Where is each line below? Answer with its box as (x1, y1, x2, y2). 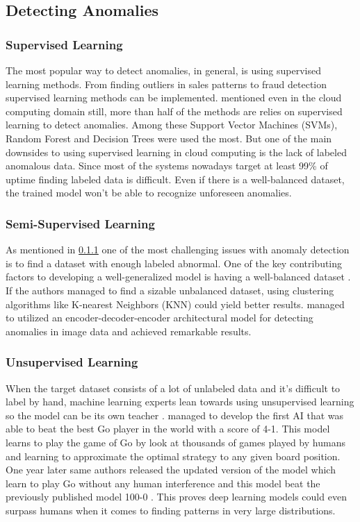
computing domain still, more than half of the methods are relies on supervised (6, 103, 343, 118)
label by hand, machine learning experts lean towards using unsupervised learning (6, 394, 354, 409)
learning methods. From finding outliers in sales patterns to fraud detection (6, 76, 327, 91)
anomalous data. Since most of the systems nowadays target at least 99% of (6, 158, 328, 173)
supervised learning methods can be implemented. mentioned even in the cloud (6, 90, 342, 105)
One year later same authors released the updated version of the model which (6, 462, 336, 477)
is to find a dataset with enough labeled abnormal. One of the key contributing (6, 255, 343, 270)
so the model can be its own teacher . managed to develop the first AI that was (6, 407, 344, 422)
